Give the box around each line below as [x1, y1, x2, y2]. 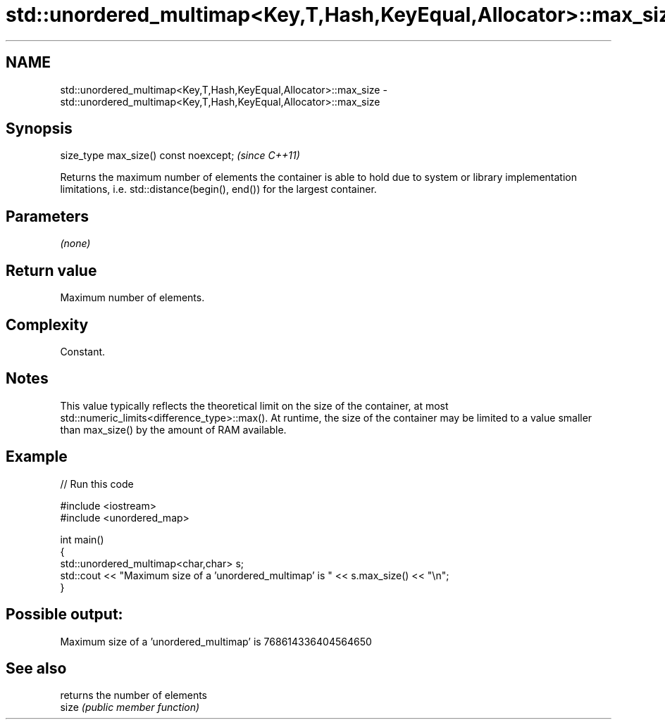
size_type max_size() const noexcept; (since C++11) [60, 149, 300, 162]
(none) [60, 237, 91, 250]
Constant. [60, 345, 106, 358]
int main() [60, 533, 104, 546]
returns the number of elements [60, 689, 208, 702]
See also [6, 659, 67, 677]
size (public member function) [60, 701, 200, 714]
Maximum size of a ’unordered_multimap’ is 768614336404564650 [60, 635, 372, 648]
